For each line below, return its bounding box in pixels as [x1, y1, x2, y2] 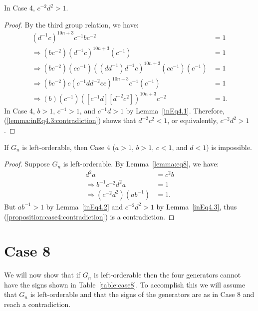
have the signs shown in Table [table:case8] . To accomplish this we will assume [4, 279, 246, 289]
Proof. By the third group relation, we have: [4, 19, 139, 29]
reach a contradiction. [4, 299, 71, 309]
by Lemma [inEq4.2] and [46, 201, 123, 211]
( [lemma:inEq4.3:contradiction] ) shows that [4, 115, 136, 125]
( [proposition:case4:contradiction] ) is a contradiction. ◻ [4, 211, 175, 221]
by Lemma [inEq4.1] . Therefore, [126, 105, 225, 115]
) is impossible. [206, 141, 252, 152]
